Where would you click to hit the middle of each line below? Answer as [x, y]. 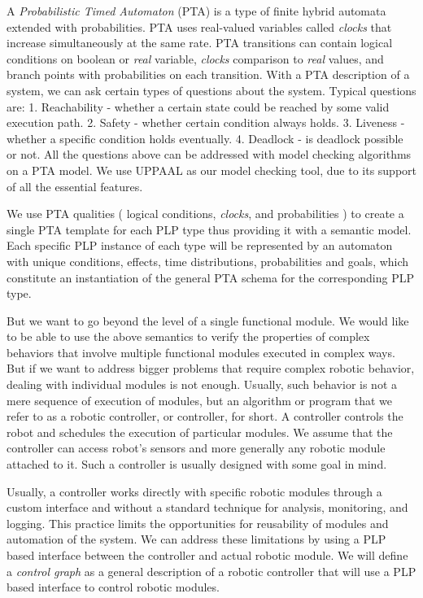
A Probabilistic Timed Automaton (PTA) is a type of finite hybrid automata [196, 11]
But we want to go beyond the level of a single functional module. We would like [208, 320]
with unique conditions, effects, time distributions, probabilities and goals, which [208, 261]
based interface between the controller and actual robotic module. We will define [207, 555]
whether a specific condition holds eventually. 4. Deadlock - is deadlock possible [205, 138]
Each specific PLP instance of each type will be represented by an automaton [200, 245]
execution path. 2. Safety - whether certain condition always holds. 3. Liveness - [206, 122]
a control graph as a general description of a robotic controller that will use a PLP [211, 571]
